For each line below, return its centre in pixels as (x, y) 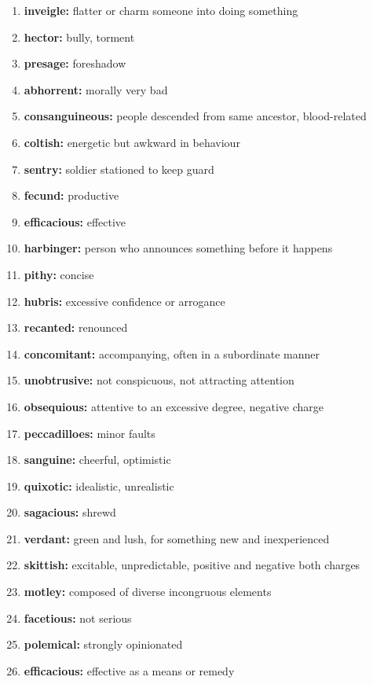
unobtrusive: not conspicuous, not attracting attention (159, 380)
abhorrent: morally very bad (96, 89)
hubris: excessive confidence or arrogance (124, 301)
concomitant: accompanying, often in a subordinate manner (172, 353)
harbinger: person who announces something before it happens (178, 248)
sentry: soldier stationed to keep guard (119, 169)
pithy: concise (59, 274)
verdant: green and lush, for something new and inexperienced (177, 538)
